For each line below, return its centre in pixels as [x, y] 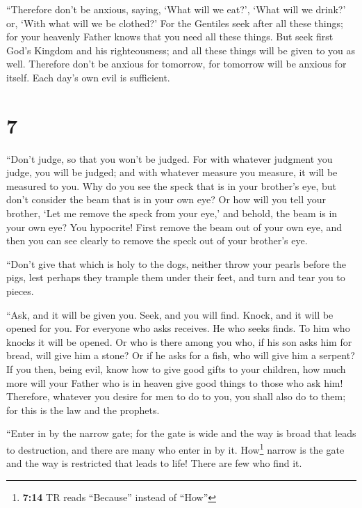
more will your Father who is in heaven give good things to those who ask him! [175, 382]
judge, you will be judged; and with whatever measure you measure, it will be [172, 172]
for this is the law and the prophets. [83, 410]
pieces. [20, 291]
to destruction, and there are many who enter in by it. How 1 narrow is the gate [175, 448]
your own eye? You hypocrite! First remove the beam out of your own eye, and [174, 227]
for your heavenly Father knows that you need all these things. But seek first [170, 37]
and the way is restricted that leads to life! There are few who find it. [154, 463]
